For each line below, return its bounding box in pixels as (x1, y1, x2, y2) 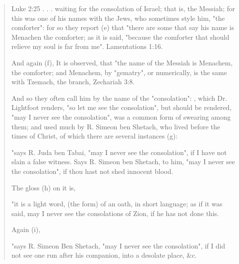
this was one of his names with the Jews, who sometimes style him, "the (11, 13, 225, 23)
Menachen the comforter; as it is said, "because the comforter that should (11, 31, 230, 42)
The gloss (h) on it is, (11, 182, 76, 192)
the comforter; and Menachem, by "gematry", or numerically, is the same (11, 67, 227, 77)
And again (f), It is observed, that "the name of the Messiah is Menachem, (11, 57, 233, 67)
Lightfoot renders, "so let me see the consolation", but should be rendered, (11, 102, 232, 112)
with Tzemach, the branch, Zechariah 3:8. (11, 77, 135, 87)
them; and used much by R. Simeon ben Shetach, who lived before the (11, 121, 220, 131)
